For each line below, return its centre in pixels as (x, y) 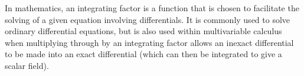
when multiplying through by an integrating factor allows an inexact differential (149, 42)
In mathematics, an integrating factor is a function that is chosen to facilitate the (152, 8)
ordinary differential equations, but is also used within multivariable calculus (143, 31)
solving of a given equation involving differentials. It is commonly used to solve (148, 19)
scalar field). (27, 65)
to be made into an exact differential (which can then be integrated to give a (143, 54)
